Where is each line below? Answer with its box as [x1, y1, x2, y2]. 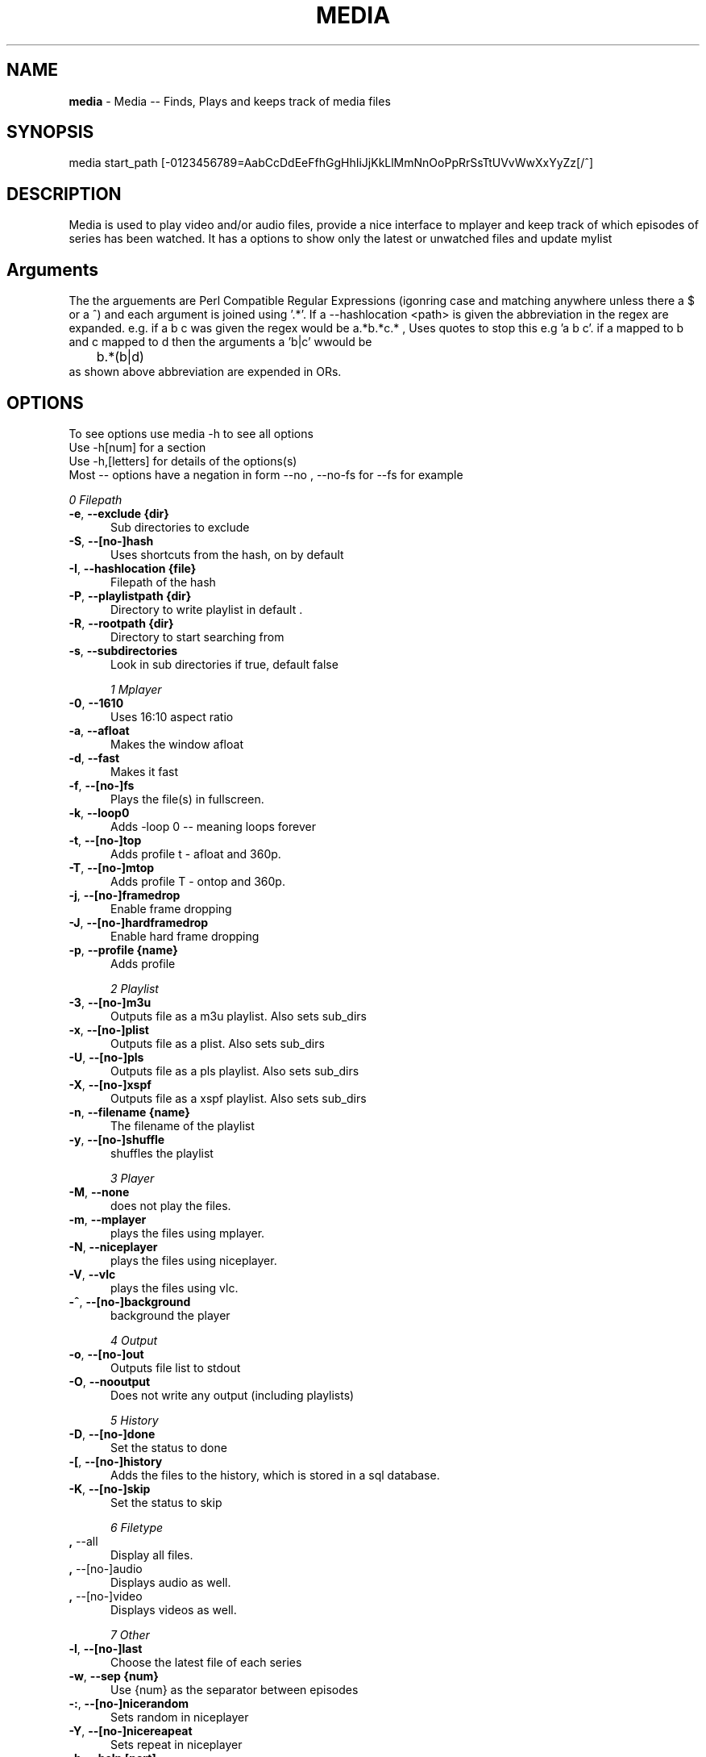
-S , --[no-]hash [69, 533, 154, 548]
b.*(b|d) [96, 348, 144, 365]
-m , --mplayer [69, 1212, 147, 1226]
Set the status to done [110, 1440, 227, 1454]
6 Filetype [110, 1520, 164, 1534]
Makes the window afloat [110, 737, 243, 751]
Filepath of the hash [110, 574, 216, 589]
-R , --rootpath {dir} [69, 616, 174, 630]
